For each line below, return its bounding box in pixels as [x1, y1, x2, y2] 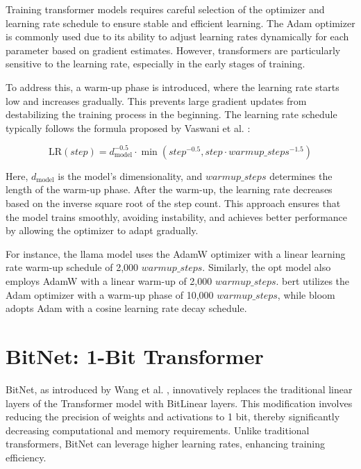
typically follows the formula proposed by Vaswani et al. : [6, 120, 251, 135]
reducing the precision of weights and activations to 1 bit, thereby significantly [6, 409, 340, 424]
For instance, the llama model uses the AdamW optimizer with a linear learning [6, 246, 346, 261]
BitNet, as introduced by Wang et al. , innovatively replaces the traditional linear [6, 381, 353, 396]
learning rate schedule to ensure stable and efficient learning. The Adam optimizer [6, 15, 355, 30]
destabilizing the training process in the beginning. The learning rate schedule [6, 107, 337, 122]
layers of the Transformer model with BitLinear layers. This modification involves [6, 395, 353, 410]
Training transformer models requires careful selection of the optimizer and [6, 2, 325, 16]
